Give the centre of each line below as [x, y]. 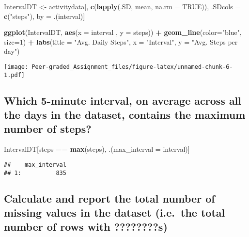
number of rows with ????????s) [86, 227]
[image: [16, 67]
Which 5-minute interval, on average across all [123, 100]
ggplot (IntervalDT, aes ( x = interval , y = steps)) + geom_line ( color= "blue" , [123, 32]
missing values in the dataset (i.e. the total [115, 212]
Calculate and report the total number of [109, 198]
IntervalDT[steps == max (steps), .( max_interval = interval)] [97, 149]
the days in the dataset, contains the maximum [125, 115]
